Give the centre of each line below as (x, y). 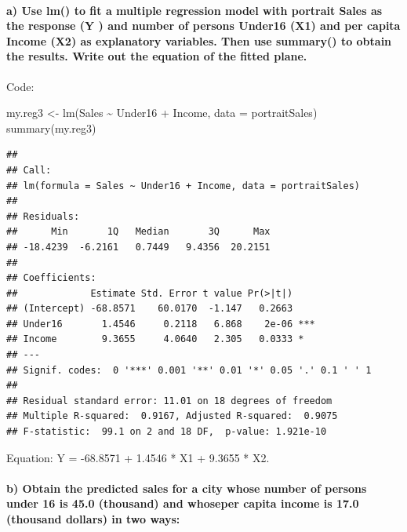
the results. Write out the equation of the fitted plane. (157, 56)
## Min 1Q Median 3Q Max (138, 232)
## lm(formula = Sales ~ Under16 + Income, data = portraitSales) (184, 186)
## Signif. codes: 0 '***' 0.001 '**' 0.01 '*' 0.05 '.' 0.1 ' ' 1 (189, 370)
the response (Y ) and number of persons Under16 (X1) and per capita (203, 26)
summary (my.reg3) (51, 128)
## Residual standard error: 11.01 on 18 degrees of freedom (169, 401)
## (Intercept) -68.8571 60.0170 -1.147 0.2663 (150, 309)
